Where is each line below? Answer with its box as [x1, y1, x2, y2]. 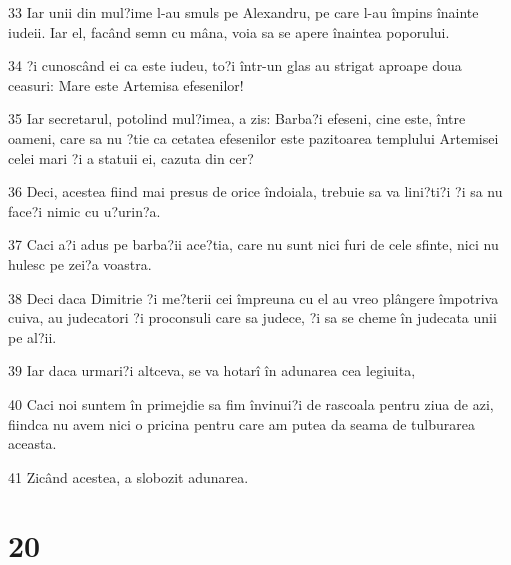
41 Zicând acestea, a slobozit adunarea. [8, 466, 249, 487]
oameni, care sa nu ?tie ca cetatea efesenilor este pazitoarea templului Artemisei [8, 127, 499, 148]
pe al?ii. [8, 326, 57, 347]
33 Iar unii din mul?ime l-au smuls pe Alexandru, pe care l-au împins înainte [8, 2, 479, 22]
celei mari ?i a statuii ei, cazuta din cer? [8, 147, 254, 168]
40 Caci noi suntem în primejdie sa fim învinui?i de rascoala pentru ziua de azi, [8, 393, 494, 414]
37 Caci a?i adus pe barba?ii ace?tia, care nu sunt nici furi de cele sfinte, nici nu [8, 234, 499, 255]
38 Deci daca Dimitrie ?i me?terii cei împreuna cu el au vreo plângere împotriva [8, 287, 499, 308]
